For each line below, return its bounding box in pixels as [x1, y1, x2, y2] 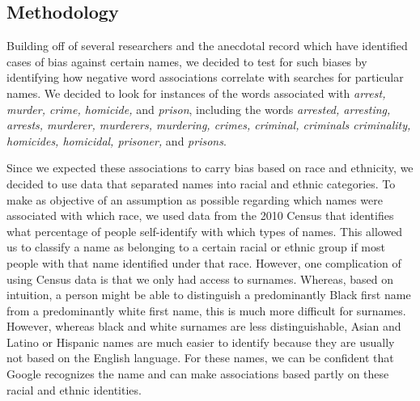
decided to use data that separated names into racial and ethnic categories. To [6, 175, 396, 192]
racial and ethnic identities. [6, 381, 142, 398]
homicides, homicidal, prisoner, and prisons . [6, 132, 227, 149]
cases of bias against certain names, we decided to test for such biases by [6, 53, 367, 70]
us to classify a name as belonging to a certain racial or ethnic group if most [6, 238, 385, 255]
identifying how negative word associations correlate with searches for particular [6, 69, 404, 86]
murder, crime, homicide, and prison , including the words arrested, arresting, [6, 100, 391, 117]
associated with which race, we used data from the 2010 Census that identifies [6, 207, 394, 224]
